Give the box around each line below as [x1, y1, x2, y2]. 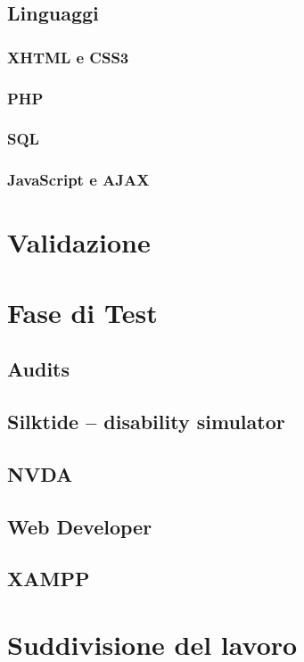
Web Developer [7, 512, 152, 540]
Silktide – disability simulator [7, 408, 285, 435]
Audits [7, 355, 70, 383]
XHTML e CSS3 [7, 46, 129, 68]
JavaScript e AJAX [7, 169, 150, 191]
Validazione [7, 224, 151, 261]
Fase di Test [7, 294, 158, 330]
